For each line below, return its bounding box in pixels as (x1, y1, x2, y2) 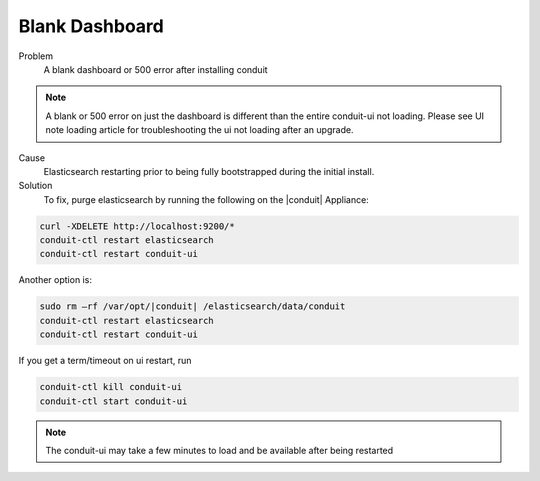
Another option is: (18, 274, 92, 286)
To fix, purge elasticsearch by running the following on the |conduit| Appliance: (43, 193, 369, 205)
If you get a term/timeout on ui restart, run (18, 355, 192, 367)
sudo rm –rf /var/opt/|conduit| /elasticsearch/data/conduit (39, 301, 346, 312)
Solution (18, 180, 53, 192)
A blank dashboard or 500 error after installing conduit (43, 63, 269, 75)
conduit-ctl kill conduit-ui (39, 381, 183, 393)
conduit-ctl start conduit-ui (39, 395, 188, 407)
